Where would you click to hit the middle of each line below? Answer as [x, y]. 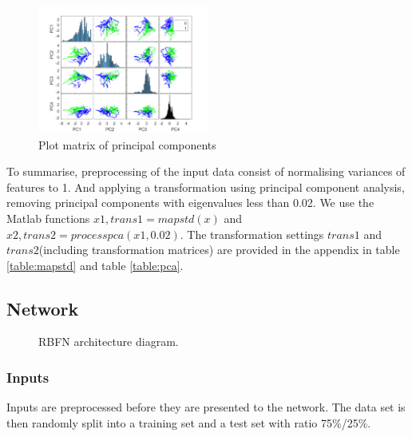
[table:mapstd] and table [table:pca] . [95, 265]
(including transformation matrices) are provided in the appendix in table [219, 250]
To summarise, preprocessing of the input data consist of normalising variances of [206, 171]
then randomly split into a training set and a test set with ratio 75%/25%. [189, 422]
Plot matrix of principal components [127, 144]
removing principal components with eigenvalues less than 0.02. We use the [190, 203]
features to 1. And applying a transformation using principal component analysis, [206, 187]
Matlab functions [48, 218]
